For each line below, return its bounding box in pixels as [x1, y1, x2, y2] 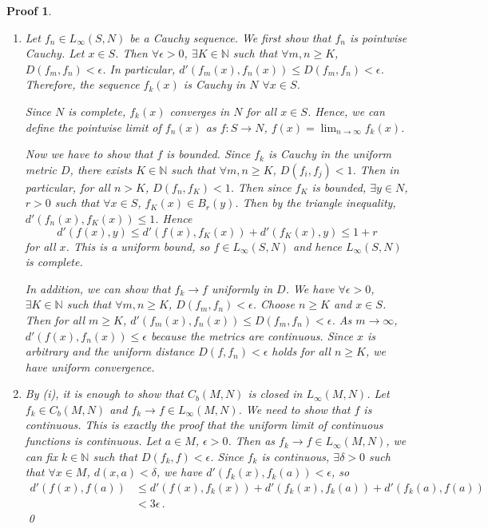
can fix [25, 447, 58, 464]
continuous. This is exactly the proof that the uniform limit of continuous [25, 416, 383, 433]
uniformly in [211, 280, 273, 296]
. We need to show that [238, 400, 351, 417]
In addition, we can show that [25, 280, 171, 296]
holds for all [272, 343, 331, 360]
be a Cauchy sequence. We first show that [129, 29, 331, 46]
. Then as [228, 432, 276, 449]
